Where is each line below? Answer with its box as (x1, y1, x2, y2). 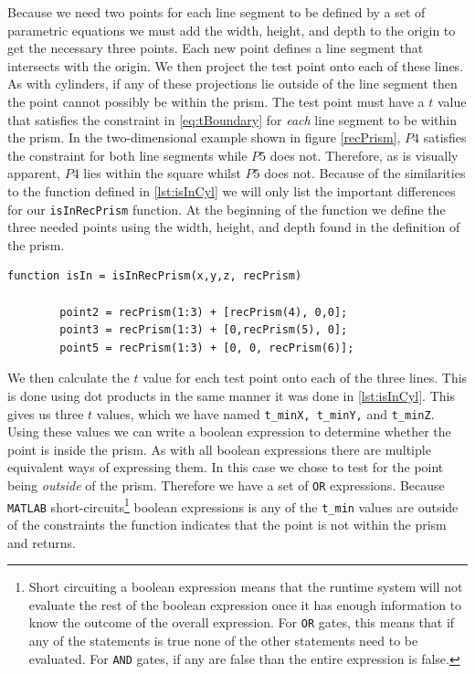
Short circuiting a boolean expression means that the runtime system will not (28, 577, 463, 596)
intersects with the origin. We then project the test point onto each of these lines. (7, 56, 464, 75)
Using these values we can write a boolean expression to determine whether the (7, 422, 451, 441)
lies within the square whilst (83, 163, 241, 183)
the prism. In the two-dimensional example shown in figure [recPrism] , (7, 128, 401, 147)
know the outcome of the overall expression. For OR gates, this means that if (28, 613, 455, 632)
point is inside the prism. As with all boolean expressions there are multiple (7, 439, 431, 458)
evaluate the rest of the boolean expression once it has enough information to (28, 595, 462, 614)
